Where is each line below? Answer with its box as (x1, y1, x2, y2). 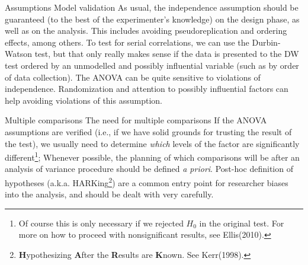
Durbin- (252, 36, 281, 48)
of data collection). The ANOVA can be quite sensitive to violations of (5, 71, 261, 83)
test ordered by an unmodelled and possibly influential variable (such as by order (5, 59, 299, 71)
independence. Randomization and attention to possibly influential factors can (5, 82, 288, 95)
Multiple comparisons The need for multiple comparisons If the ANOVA (5, 114, 267, 126)
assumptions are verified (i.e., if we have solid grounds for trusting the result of (5, 125, 292, 138)
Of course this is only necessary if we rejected (18, 216, 184, 229)
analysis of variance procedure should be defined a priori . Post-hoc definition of (5, 162, 293, 175)
